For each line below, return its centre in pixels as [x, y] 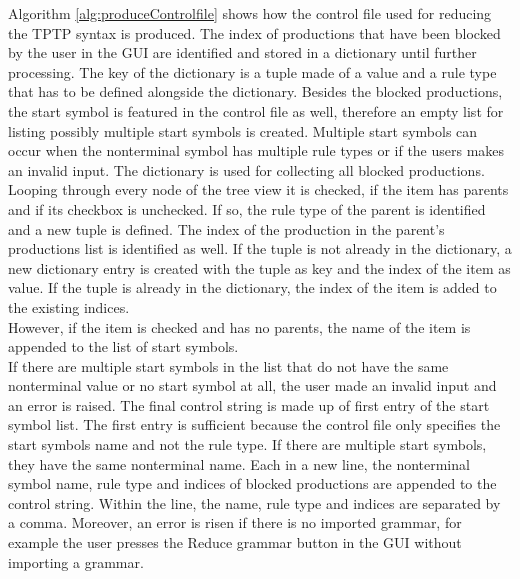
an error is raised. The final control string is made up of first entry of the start [249, 404]
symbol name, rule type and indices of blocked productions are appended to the [252, 483]
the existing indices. [69, 306]
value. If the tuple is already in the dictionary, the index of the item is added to [252, 287]
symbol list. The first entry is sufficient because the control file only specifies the [254, 424]
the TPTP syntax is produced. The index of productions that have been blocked [254, 32]
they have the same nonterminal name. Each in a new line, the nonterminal [239, 463]
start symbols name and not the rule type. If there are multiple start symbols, [247, 444]
